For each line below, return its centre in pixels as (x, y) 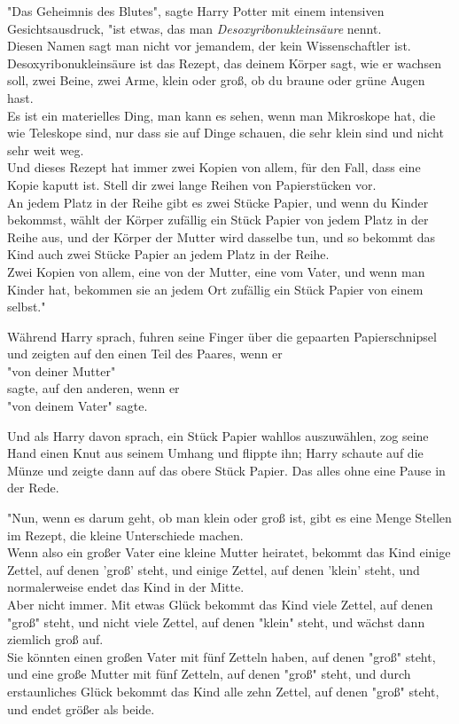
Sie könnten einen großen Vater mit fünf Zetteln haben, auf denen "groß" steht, (222, 656)
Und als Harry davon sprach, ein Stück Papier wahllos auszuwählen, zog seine (218, 435)
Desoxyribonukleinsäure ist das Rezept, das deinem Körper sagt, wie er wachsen (224, 63)
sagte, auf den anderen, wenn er (93, 388)
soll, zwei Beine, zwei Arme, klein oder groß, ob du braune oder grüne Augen (216, 80)
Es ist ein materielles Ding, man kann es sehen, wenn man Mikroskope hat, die (222, 115)
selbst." (27, 307)
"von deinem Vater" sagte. (78, 406)
